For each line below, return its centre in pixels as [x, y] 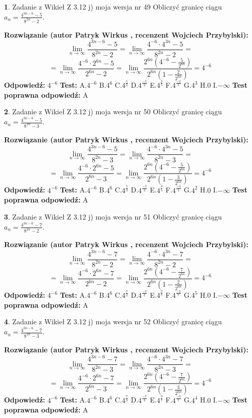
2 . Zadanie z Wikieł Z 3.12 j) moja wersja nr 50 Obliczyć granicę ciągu [113, 112]
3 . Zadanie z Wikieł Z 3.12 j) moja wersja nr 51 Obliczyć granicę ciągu [113, 216]
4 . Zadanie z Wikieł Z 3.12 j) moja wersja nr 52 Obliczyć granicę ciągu [113, 322]
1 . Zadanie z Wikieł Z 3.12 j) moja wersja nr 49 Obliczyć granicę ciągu [113, 7]
